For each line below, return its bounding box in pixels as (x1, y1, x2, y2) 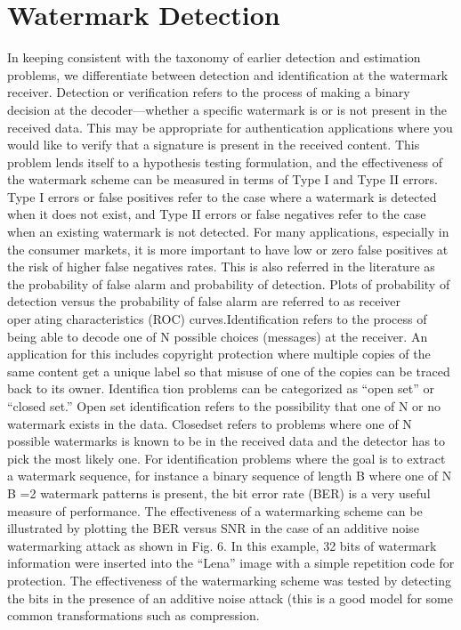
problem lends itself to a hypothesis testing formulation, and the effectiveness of (7, 152, 443, 171)
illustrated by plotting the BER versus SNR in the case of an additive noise (7, 519, 419, 537)
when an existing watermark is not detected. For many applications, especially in (7, 222, 449, 241)
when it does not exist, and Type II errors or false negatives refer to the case (7, 205, 426, 223)
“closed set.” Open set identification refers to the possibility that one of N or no (7, 397, 441, 415)
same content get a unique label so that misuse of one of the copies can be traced (7, 361, 450, 380)
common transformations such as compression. (7, 606, 260, 625)
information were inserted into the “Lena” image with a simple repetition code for (7, 553, 455, 572)
